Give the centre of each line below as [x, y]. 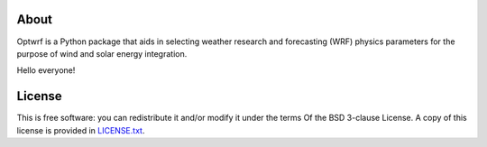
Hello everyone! [46, 70]
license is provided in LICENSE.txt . [81, 130]
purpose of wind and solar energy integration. [102, 53]
